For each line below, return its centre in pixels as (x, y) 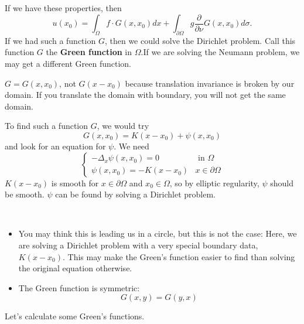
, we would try (123, 126)
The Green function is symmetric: (79, 287)
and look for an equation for (55, 146)
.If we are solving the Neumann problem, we (220, 52)
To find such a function (47, 126)
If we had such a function (50, 40)
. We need (131, 146)
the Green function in (89, 52)
